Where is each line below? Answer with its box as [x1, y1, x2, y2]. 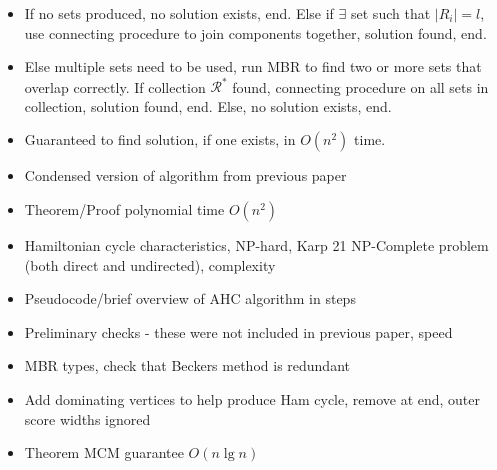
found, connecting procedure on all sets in [232, 76, 489, 97]
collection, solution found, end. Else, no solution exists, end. [24, 95, 392, 116]
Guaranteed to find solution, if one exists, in [24, 129, 296, 150]
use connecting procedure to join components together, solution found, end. [24, 22, 487, 43]
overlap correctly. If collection [24, 76, 206, 97]
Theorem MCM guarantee [24, 442, 184, 463]
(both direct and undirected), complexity [24, 254, 276, 275]
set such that [351, 3, 431, 23]
